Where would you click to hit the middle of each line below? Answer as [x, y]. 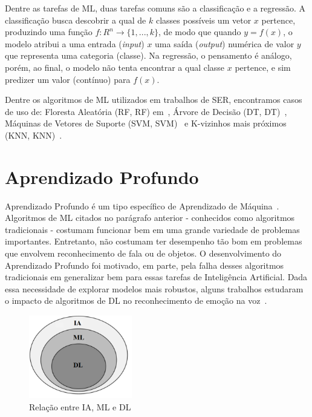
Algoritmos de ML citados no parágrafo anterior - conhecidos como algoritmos [150, 218]
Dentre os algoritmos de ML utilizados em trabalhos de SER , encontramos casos [154, 100]
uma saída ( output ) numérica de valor [225, 43]
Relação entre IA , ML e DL [80, 406]
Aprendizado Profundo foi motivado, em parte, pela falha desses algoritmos [145, 265]
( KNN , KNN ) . [34, 135]
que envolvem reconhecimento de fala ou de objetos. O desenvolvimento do [143, 253]
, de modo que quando [200, 32]
